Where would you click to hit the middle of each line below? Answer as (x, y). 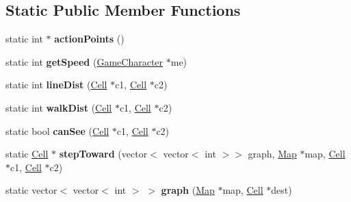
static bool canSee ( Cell (57, 130)
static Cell (27, 154)
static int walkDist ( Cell (59, 107)
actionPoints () (89, 39)
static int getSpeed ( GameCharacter (84, 61)
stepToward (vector (103, 154)
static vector (31, 190)
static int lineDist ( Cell (56, 85)
